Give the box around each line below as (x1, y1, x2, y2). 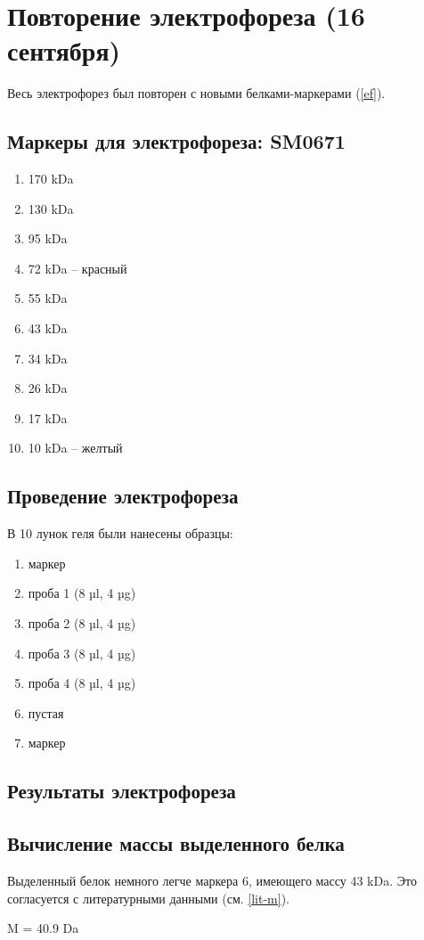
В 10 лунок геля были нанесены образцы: (7, 524, 233, 543)
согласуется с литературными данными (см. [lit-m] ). (7, 888, 289, 907)
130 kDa (28, 199, 74, 217)
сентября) (7, 32, 121, 69)
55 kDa (28, 289, 68, 307)
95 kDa (28, 229, 68, 248)
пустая (28, 703, 64, 722)
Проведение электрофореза (7, 482, 239, 510)
